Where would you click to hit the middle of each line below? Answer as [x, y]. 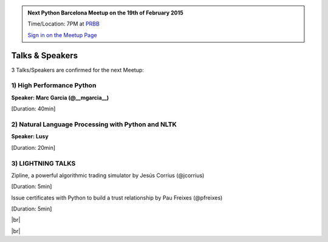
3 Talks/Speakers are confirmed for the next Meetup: [77, 70]
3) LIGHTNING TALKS [43, 163]
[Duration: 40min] [33, 109]
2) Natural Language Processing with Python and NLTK [94, 124]
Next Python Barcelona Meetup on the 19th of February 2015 [105, 13]
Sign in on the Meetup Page [62, 35]
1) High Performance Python [54, 86]
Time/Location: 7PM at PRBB [63, 24]
